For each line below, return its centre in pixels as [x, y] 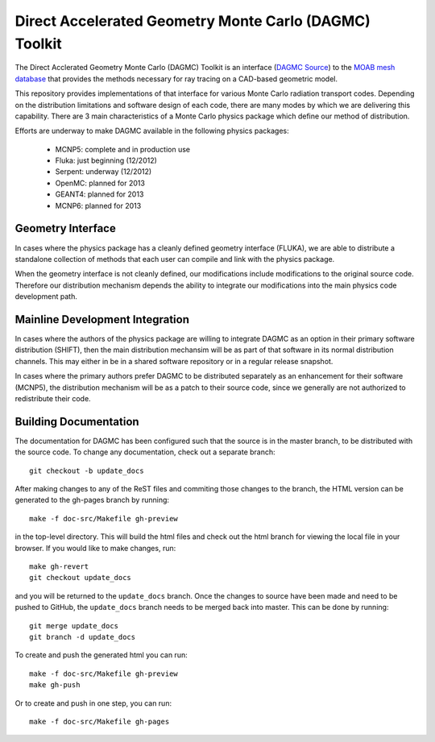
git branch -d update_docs [83, 637]
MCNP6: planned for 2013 [98, 205]
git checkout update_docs [81, 578]
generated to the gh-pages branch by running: [92, 500]
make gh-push [55, 685]
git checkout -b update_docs [87, 470]
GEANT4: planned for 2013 [99, 194]
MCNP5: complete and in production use [123, 149]
